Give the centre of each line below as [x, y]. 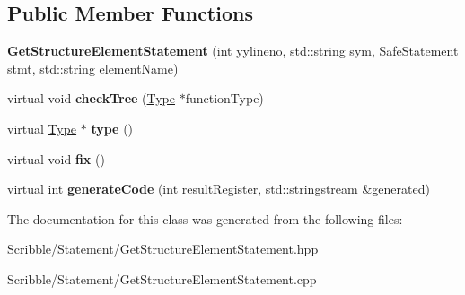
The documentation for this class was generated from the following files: [205, 218]
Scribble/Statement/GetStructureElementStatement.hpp [163, 249]
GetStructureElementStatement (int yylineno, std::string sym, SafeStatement [233, 51]
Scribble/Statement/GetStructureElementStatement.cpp [162, 278]
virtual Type [42, 128]
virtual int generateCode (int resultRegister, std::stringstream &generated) [219, 189]
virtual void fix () [56, 158]
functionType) [224, 98]
